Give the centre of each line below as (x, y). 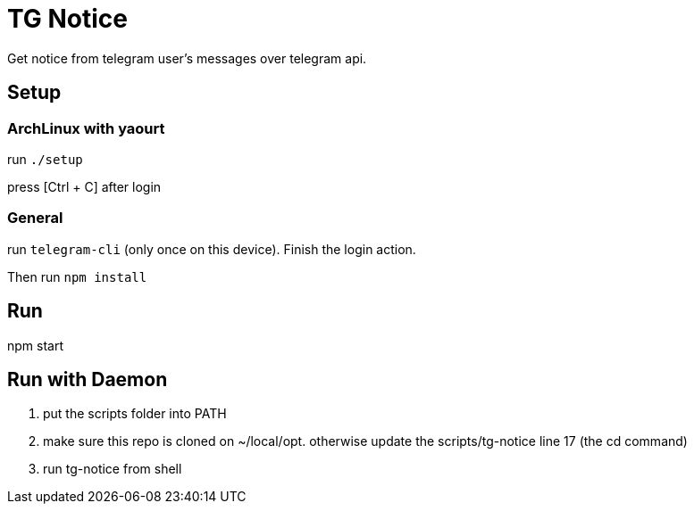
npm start (36, 345)
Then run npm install (77, 276)
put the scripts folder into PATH (135, 414)
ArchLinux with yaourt (86, 128)
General (35, 218)
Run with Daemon (88, 379)
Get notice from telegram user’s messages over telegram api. (187, 58)
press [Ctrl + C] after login (84, 186)
